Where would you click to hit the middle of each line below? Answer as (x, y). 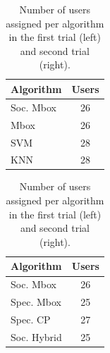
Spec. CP (31, 319)
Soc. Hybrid (36, 336)
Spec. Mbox (36, 302)
